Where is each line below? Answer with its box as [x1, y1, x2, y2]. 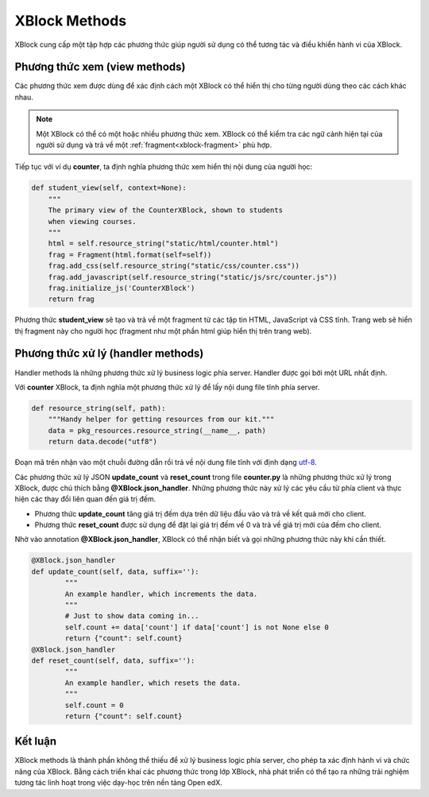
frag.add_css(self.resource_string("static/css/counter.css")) [48, 261, 300, 270]
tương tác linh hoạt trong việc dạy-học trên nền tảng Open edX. [14, 778, 222, 787]
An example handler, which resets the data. [64, 678, 242, 687]
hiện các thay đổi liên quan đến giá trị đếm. [14, 494, 157, 504]
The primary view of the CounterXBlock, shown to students [48, 206, 284, 215]
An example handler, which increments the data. [64, 589, 258, 598]
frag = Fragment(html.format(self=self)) [48, 250, 212, 259]
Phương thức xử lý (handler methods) [14, 346, 204, 361]
